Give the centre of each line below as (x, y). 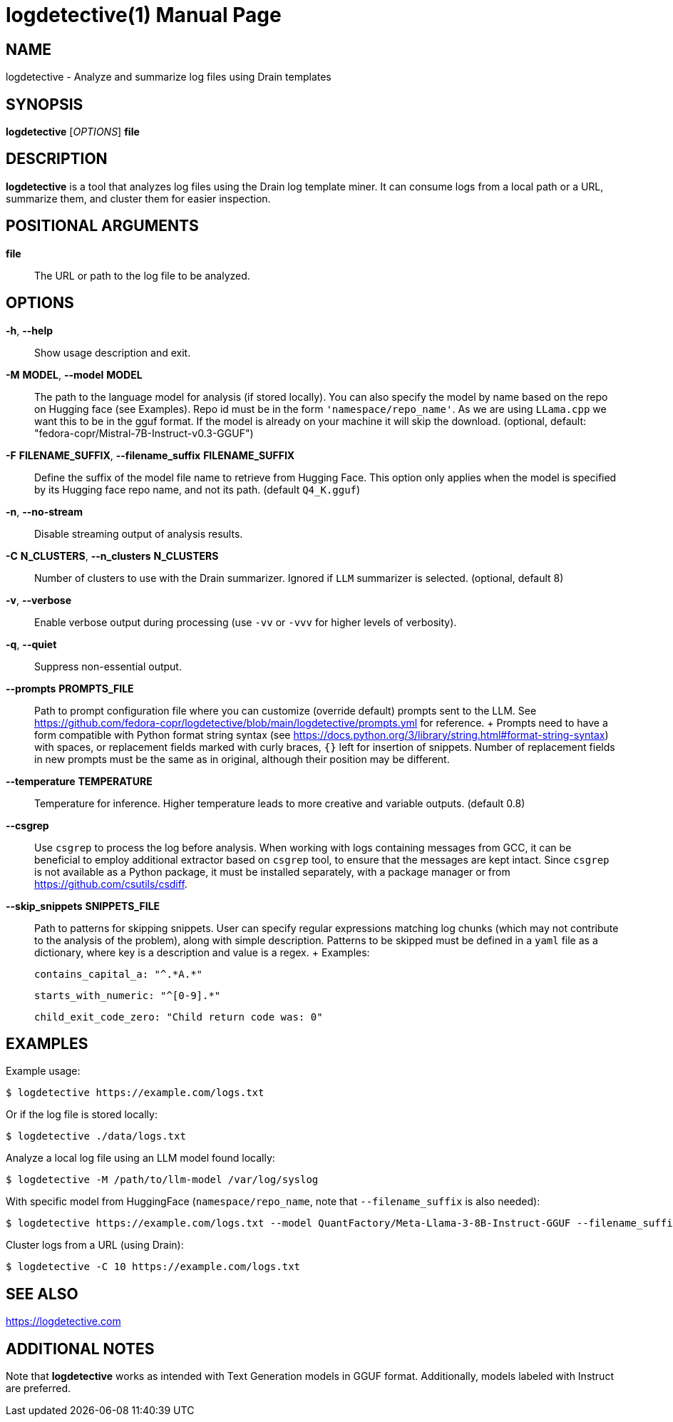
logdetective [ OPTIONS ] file (73, 132)
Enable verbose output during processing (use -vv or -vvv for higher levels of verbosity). (246, 622)
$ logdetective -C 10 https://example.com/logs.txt (153, 1267)
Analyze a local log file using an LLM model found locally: (140, 1158)
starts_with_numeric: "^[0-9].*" (128, 995)
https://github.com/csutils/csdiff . (111, 884)
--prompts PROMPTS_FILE (70, 688)
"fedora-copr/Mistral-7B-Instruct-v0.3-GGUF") (144, 433)
